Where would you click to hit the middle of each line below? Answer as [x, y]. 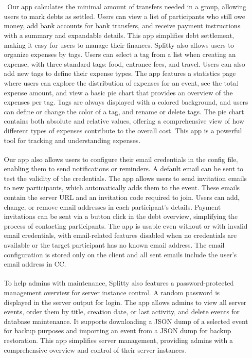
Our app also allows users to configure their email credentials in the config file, [121, 159]
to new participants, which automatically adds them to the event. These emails [122, 188]
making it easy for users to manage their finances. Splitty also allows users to [119, 45]
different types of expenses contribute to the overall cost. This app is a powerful [123, 130]
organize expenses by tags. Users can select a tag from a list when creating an [120, 54]
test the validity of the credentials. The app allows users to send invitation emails [126, 178]
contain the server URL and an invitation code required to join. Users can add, [122, 197]
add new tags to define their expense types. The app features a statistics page [120, 73]
